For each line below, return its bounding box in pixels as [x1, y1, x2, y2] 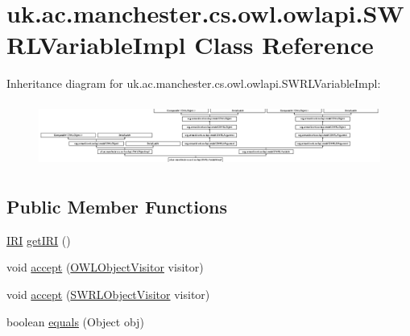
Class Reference [194, 28, 374, 61]
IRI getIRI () [6, 231, 71, 248]
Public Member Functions [6, 194, 227, 219]
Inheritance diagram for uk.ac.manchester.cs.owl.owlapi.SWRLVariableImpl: [6, 75, 381, 92]
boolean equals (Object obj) [6, 313, 144, 330]
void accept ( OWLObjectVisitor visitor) [6, 259, 204, 276]
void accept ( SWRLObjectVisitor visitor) [6, 286, 210, 303]
